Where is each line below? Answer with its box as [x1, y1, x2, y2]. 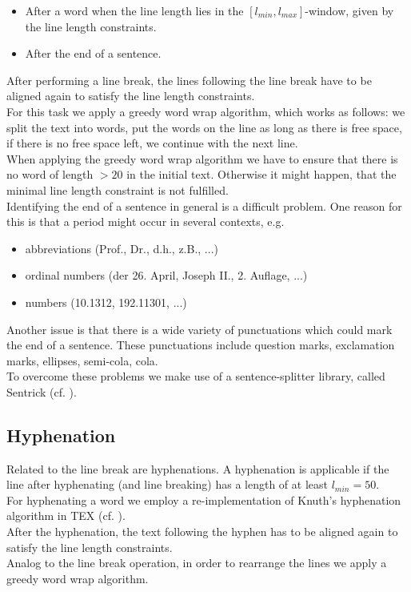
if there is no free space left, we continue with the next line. [6, 135, 298, 151]
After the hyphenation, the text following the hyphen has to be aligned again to [6, 523, 398, 540]
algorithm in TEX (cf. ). [6, 507, 126, 524]
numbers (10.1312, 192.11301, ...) [25, 293, 187, 310]
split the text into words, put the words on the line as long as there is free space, [6, 119, 402, 135]
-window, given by [305, 2, 394, 18]
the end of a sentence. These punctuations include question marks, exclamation [6, 336, 395, 353]
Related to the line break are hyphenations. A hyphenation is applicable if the [6, 460, 389, 477]
